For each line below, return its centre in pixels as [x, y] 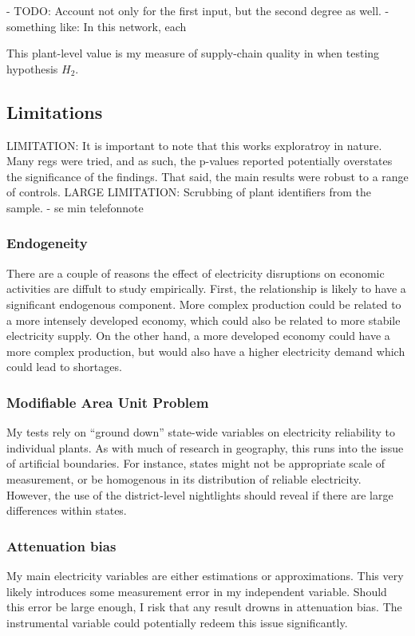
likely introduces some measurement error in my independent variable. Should [197, 591]
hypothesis [32, 68]
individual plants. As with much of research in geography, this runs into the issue [205, 447]
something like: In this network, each [97, 26]
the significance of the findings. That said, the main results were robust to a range [207, 176]
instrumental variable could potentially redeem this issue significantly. [177, 622]
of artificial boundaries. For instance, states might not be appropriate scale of [196, 463]
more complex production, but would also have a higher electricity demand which [206, 351]
